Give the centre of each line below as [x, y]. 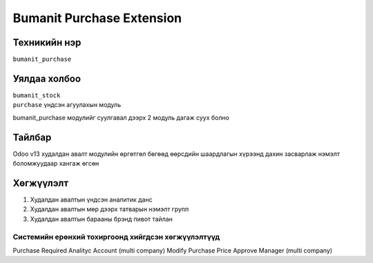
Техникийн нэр [47, 42]
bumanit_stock [37, 95]
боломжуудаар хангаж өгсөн [56, 164]
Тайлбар [32, 137]
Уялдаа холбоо [47, 78]
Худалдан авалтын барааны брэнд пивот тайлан [101, 219]
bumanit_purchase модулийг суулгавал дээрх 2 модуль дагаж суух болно [121, 117]
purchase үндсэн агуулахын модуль [67, 105]
